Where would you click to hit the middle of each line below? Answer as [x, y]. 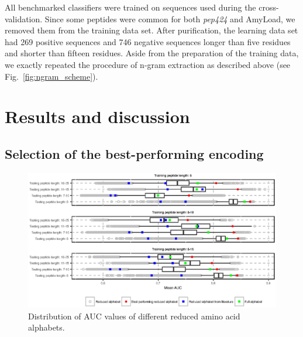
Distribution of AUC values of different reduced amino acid [134, 316]
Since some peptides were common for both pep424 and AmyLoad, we [170, 18]
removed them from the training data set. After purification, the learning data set [151, 30]
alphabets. [47, 327]
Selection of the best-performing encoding [134, 153]
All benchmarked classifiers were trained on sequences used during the [130, 7]
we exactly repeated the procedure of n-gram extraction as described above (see [148, 64]
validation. [24, 18]
